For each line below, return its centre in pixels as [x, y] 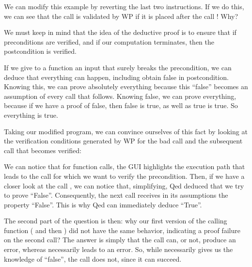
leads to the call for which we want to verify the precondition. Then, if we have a [124, 176]
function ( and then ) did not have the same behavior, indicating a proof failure [122, 230]
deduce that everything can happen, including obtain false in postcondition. [116, 77]
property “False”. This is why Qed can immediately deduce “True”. [103, 204]
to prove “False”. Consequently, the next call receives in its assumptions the [116, 195]
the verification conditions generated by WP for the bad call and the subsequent [123, 141]
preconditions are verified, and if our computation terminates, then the [109, 41]
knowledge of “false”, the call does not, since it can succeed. [93, 259]
